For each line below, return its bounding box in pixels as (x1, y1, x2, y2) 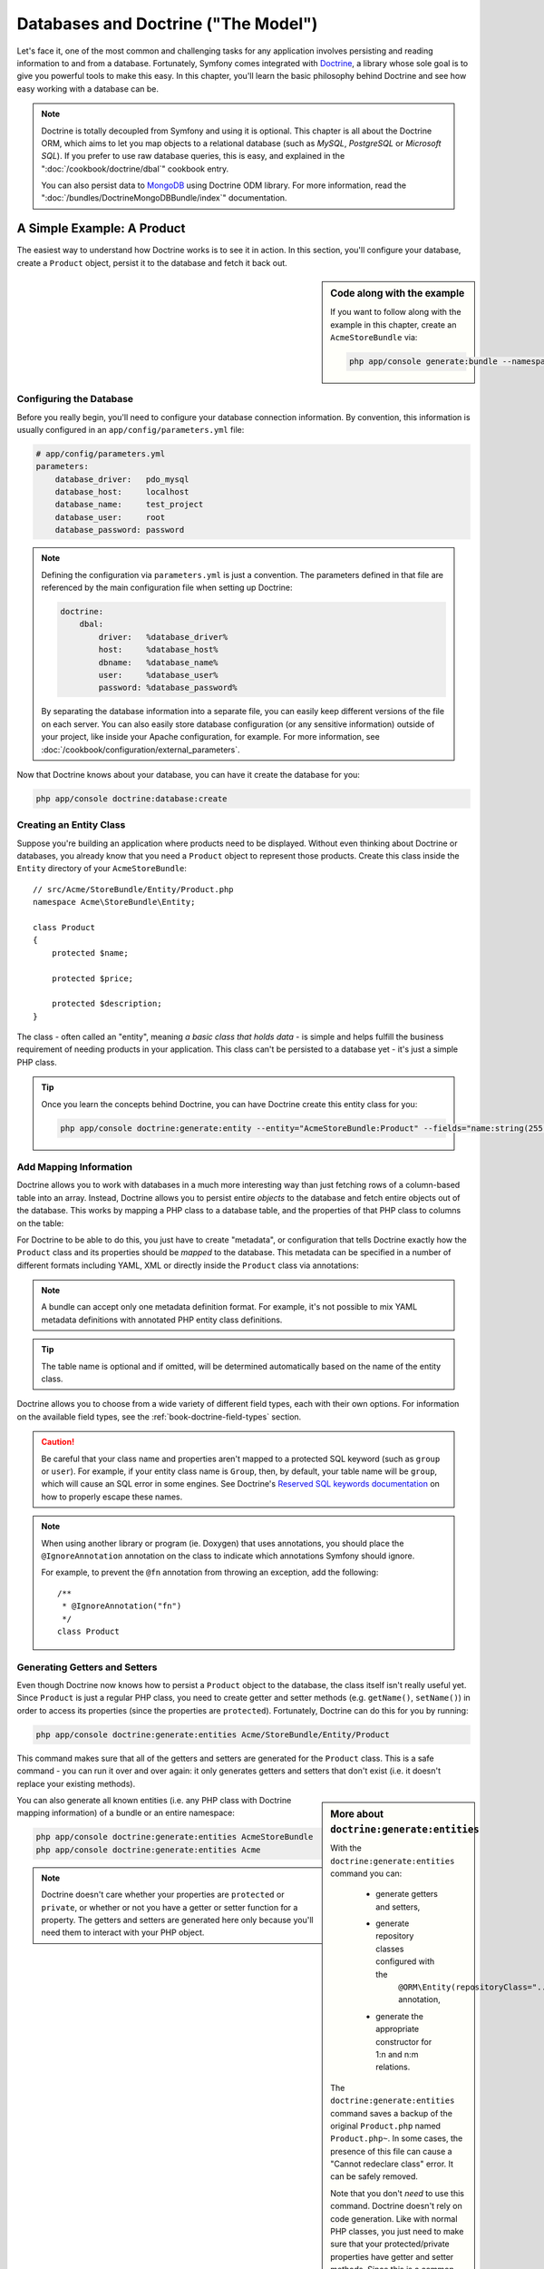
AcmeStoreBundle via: (330, 332, 418, 343)
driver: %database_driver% (98, 632, 228, 642)
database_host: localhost (54, 486, 189, 497)
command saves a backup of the (330, 2107, 453, 2118)
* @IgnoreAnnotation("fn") (62, 1601, 182, 1611)
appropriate (375, 2024, 420, 2035)
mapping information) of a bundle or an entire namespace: (16, 1807, 236, 1819)
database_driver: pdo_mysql (54, 474, 189, 485)
